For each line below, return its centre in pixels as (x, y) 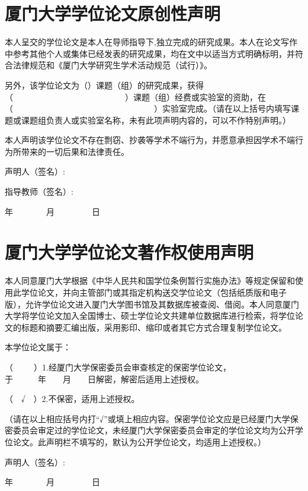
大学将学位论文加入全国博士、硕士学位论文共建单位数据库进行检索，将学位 (150, 316)
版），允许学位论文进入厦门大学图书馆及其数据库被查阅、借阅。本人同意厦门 (152, 304)
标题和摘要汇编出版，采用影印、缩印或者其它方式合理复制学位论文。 (154, 327)
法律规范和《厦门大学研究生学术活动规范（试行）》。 (112, 65)
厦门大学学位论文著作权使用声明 (129, 252)
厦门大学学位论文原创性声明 (113, 13)
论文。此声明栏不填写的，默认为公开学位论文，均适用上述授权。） (139, 441)
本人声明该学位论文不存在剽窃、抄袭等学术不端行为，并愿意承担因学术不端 (150, 140)
